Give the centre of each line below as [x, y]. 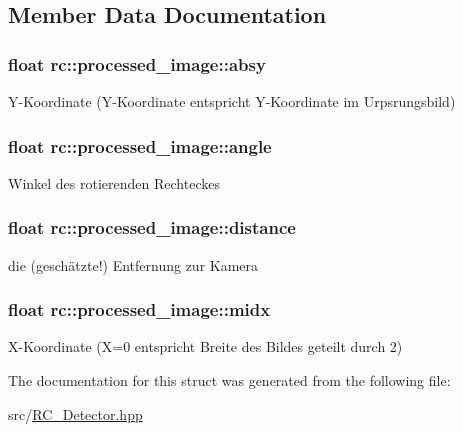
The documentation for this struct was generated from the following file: [229, 380]
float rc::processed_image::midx [139, 309]
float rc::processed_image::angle [140, 145]
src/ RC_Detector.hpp [75, 413]
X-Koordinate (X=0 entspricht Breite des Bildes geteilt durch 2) [205, 346]
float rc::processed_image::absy [137, 63]
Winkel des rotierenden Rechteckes [114, 182]
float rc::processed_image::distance [152, 227]
